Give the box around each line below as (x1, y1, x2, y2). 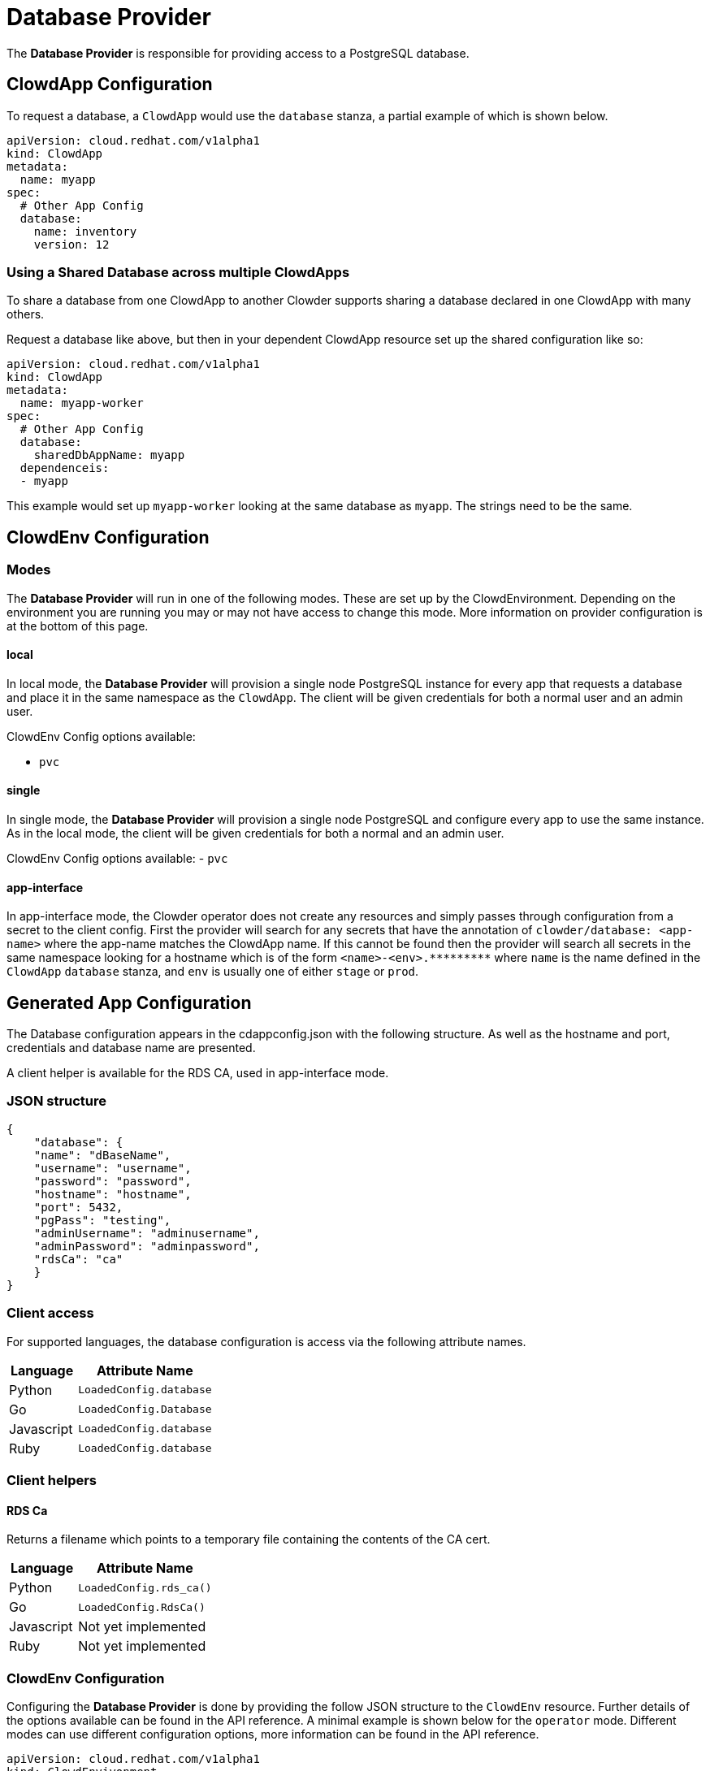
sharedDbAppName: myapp (33, 448, 185, 462)
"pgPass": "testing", (33, 1213, 171, 1227)
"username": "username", (33, 1161, 192, 1175)
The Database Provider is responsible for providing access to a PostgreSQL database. (6, 45, 470, 60)
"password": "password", (33, 1174, 192, 1188)
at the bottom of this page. (6, 618, 149, 633)
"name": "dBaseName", (33, 1148, 171, 1162)
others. (6, 307, 45, 322)
